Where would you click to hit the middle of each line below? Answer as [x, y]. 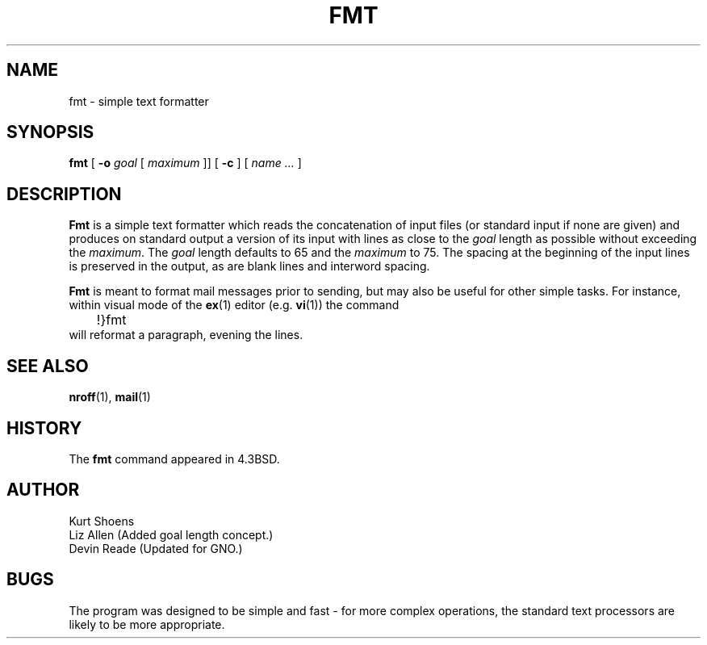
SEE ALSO [48, 366]
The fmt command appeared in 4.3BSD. [174, 459]
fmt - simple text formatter [139, 101]
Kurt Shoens [102, 521]
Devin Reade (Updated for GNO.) [156, 548]
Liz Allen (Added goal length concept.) [171, 534]
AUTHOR [43, 490]
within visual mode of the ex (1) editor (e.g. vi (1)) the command [234, 305]
